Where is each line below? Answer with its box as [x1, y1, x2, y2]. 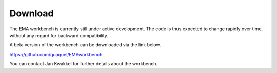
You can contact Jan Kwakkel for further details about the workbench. [9, 61, 157, 67]
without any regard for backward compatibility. [9, 32, 109, 38]
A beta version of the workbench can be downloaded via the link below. [9, 42, 161, 48]
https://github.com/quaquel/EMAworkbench [9, 51, 103, 57]
